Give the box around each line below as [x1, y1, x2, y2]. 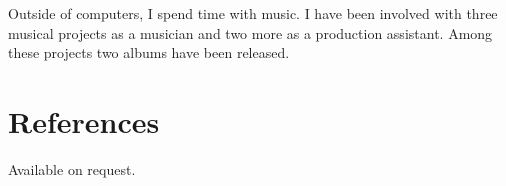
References [8, 100, 160, 141]
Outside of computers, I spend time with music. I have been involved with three [8, 3, 498, 23]
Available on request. [8, 158, 136, 179]
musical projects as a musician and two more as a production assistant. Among [8, 22, 493, 43]
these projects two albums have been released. [8, 42, 290, 63]
